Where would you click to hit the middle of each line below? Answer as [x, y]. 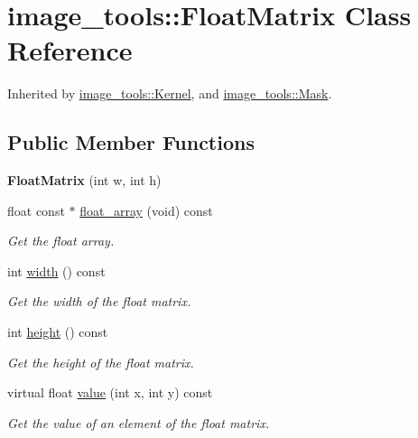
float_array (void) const [146, 210]
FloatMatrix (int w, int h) [84, 180]
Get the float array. [61, 241]
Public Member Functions [131, 142]
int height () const [58, 332]
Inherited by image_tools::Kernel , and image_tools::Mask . [170, 93]
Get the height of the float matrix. [101, 362]
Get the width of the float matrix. [99, 301]
